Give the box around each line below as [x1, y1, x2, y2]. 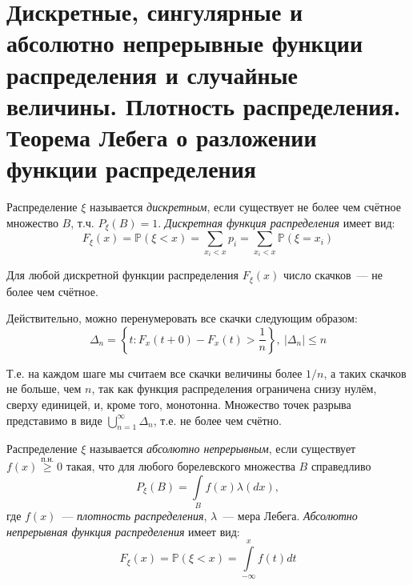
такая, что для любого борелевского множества [66, 458, 295, 475]
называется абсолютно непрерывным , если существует [89, 440, 356, 457]
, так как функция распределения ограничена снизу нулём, [91, 380, 377, 397]
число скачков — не [283, 266, 383, 283]
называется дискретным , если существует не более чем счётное [89, 198, 401, 215]
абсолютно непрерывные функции [6, 26, 363, 59]
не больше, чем [6, 380, 82, 397]
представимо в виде [6, 411, 102, 428]
